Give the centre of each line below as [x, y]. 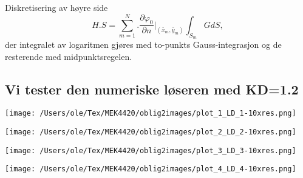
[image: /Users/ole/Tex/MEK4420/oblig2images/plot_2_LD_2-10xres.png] [151, 132]
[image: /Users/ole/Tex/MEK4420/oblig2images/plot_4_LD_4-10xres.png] [151, 169]
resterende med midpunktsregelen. [69, 56]
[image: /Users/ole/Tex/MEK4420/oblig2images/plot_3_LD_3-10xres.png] [151, 150]
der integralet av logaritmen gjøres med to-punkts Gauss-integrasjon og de [143, 44]
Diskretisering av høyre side [56, 7]
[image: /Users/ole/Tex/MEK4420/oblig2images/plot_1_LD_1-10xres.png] [151, 114]
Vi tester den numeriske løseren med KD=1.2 [152, 89]
